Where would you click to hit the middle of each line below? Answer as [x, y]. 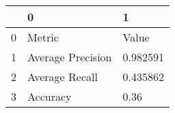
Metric [43, 37]
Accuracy [50, 96]
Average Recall [63, 77]
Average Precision [70, 57]
